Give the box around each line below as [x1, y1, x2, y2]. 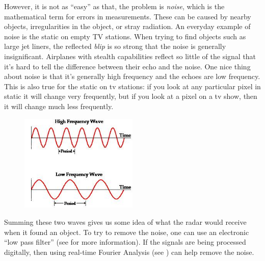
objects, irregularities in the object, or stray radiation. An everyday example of [4, 21, 251, 32]
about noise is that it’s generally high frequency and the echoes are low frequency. [4, 71, 260, 82]
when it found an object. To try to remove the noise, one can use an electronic [4, 226, 249, 237]
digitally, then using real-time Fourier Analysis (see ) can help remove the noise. [4, 246, 254, 257]
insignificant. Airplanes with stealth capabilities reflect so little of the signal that [4, 50, 256, 61]
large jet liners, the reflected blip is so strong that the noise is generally [4, 41, 226, 51]
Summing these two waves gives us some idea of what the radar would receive [4, 217, 247, 227]
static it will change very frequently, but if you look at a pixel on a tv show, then [4, 91, 257, 101]
